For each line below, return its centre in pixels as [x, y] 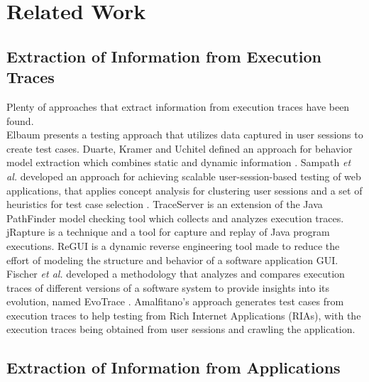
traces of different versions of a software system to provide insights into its [168, 287]
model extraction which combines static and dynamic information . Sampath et [179, 162]
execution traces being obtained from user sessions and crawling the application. [181, 329]
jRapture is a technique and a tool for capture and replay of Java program [168, 232]
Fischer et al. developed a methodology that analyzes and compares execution [176, 274]
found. [20, 120]
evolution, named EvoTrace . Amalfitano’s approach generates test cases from [175, 301]
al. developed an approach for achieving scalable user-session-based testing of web [184, 176]
